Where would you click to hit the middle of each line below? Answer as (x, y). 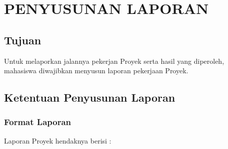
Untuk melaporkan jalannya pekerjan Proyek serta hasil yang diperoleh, (114, 61)
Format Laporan (38, 122)
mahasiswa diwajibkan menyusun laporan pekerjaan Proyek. (96, 71)
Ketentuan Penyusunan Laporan (90, 97)
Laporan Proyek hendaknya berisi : (58, 140)
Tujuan (23, 40)
